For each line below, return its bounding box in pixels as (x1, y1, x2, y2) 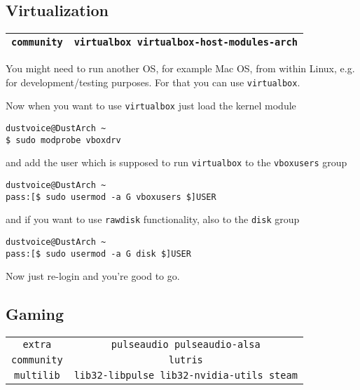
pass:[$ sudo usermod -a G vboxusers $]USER (6, 191, 216, 202)
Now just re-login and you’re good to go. (6, 269, 180, 283)
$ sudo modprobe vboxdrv (6, 135, 121, 145)
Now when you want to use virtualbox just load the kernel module (6, 98, 296, 113)
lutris (168, 354, 203, 366)
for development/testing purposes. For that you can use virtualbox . (6, 74, 300, 89)
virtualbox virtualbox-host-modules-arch (74, 36, 298, 48)
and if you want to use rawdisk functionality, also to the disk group (6, 212, 300, 227)
